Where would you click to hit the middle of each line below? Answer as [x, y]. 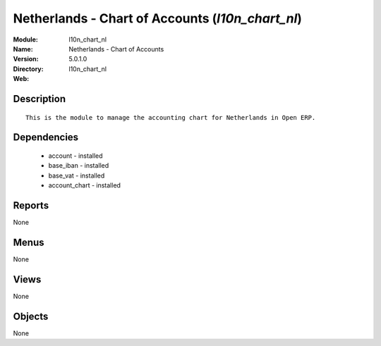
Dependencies [46, 137]
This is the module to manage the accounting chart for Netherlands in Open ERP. [171, 117]
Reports [31, 205]
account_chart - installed [85, 185]
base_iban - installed [79, 166]
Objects [31, 316]
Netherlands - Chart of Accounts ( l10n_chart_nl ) [158, 18]
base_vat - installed [77, 175]
